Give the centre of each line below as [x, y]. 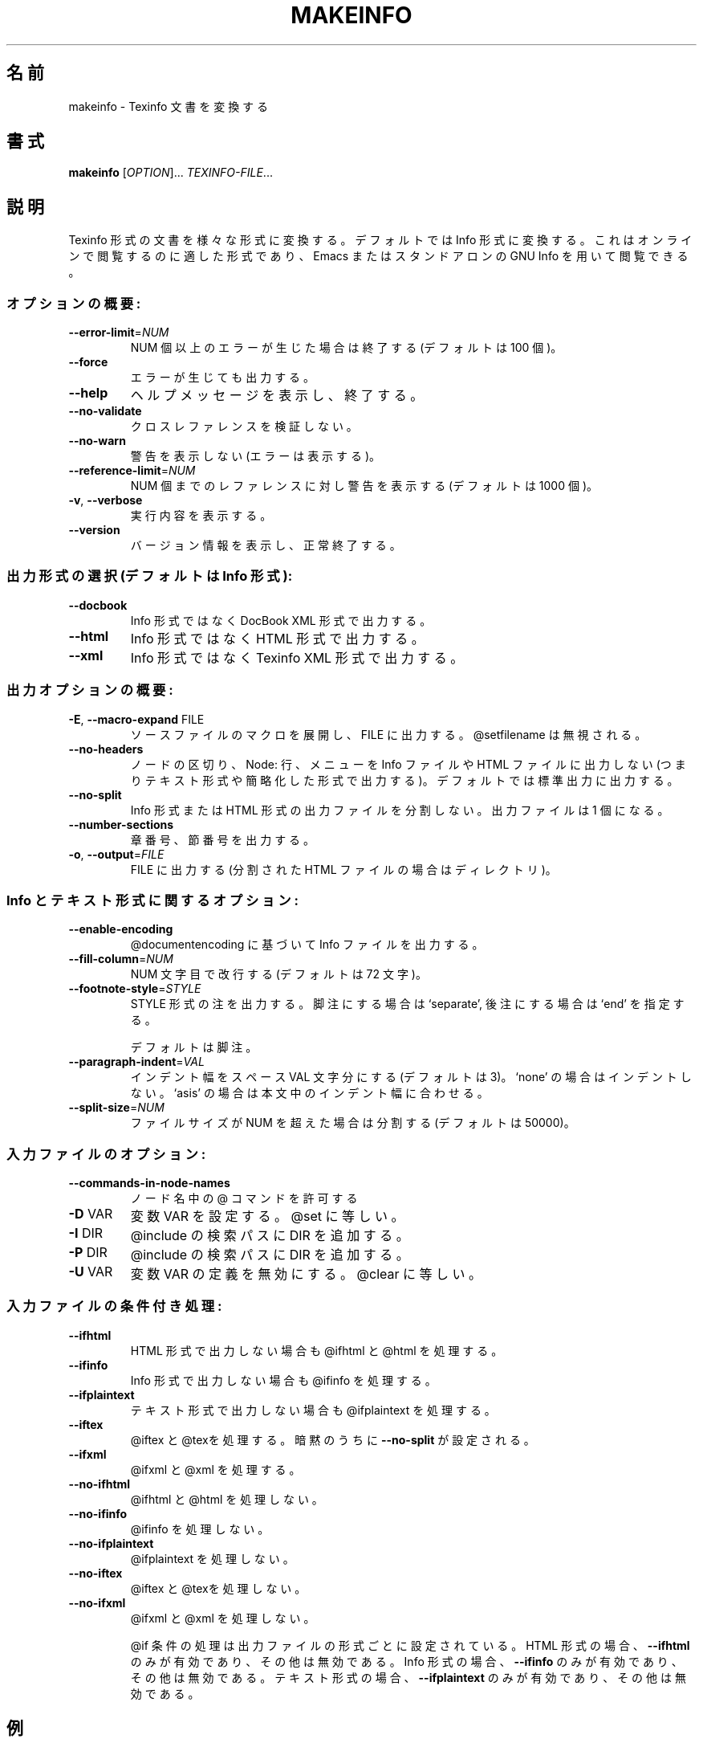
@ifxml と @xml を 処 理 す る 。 [215, 1469]
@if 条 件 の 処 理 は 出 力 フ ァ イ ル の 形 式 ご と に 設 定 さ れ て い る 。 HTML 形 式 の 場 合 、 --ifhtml [410, 1645]
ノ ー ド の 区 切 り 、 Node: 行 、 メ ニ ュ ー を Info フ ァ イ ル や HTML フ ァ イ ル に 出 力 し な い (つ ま [408, 764]
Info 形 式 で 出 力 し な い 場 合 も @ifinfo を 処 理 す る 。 [283, 1380]
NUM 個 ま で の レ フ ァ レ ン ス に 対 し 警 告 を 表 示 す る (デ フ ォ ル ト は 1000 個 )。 [364, 486]
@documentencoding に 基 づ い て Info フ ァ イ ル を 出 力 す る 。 [307, 945]
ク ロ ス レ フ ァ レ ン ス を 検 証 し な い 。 [244, 427]
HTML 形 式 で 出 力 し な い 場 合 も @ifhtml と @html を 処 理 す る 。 [317, 1350]
